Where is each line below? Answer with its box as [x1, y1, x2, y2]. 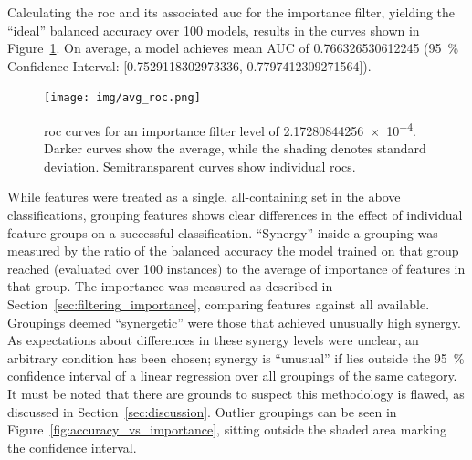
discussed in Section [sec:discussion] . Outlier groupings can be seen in [7, 402, 397, 421]
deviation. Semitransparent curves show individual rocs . [44, 156, 356, 175]
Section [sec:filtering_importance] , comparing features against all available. [7, 295, 430, 314]
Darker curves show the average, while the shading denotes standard [44, 139, 426, 158]
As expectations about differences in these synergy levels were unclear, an [7, 330, 419, 350]
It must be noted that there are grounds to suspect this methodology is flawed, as [7, 384, 465, 402]
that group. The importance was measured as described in [7, 277, 333, 296]
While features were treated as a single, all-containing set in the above [7, 187, 401, 206]
